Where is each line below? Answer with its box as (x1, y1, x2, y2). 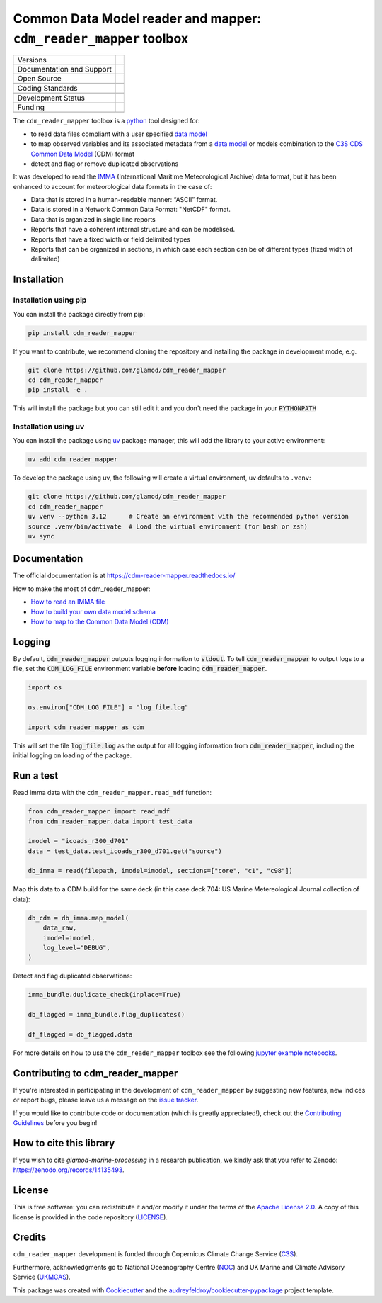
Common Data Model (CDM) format (30, 150, 134, 158)
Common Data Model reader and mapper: (13, 11, 262, 26)
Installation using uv (13, 422, 85, 431)
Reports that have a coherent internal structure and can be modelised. (30, 225, 236, 234)
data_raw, (42, 924, 77, 932)
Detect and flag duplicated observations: (13, 971, 132, 981)
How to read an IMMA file (30, 597, 105, 606)
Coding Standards (17, 84, 78, 94)
